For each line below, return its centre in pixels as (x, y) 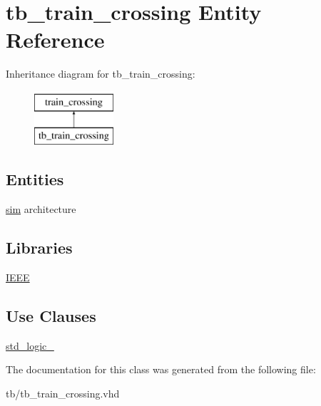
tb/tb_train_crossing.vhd (63, 394)
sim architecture (41, 209)
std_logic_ (30, 345)
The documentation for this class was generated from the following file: (161, 369)
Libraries (39, 248)
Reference (55, 40)
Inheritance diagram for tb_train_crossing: (101, 74)
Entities (35, 179)
